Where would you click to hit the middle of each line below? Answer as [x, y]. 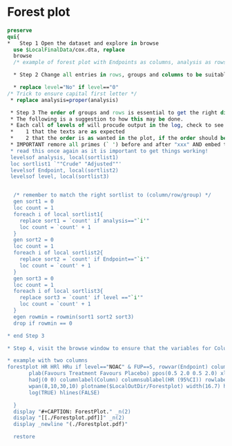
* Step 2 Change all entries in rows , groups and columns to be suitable [122, 75]
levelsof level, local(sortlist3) [60, 176]
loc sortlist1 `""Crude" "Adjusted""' [66, 164]
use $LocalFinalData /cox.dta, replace [69, 50]
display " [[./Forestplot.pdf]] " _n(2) [69, 418]
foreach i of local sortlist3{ [58, 291]
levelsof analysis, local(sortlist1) [64, 157]
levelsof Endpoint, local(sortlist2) [64, 170]
